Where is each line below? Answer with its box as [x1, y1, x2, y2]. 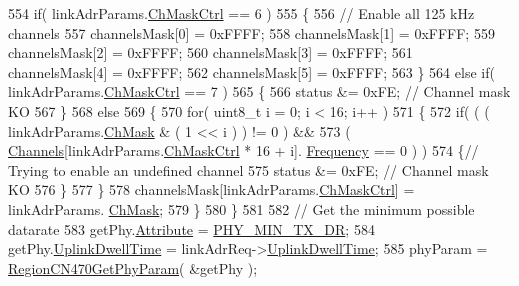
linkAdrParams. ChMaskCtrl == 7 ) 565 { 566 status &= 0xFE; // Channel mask [8, 81, 511, 102]
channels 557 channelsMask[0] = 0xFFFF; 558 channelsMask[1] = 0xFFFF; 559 [8, 22, 495, 43]
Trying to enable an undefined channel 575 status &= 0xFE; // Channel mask [8, 159, 489, 180]
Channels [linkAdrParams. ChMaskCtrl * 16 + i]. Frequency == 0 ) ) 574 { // [8, 140, 479, 161]
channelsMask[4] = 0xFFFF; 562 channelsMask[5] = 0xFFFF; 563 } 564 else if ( [8, 61, 495, 82]
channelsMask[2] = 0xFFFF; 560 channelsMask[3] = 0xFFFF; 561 [8, 42, 413, 63]
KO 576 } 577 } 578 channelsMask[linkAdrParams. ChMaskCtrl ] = [8, 179, 415, 200]
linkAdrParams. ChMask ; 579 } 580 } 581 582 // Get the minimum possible [8, 198, 475, 219]
